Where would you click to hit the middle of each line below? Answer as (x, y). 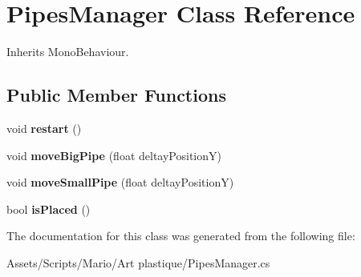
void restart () (44, 128)
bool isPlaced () (49, 209)
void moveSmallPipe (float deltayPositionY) (120, 182)
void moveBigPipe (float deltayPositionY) (114, 155)
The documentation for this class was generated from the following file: (181, 236)
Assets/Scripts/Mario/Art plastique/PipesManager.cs (138, 262)
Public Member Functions (116, 95)
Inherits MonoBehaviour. (68, 52)
